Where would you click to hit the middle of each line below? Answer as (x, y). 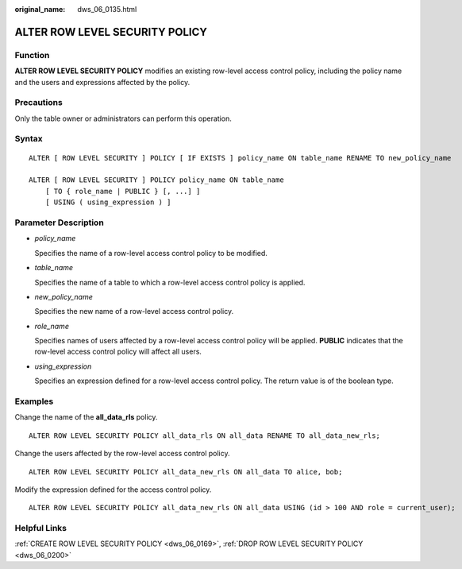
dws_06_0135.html (107, 9)
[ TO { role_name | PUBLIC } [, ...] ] (123, 191)
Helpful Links (41, 528)
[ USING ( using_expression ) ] (108, 202)
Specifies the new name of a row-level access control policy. (134, 312)
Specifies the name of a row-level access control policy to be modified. (151, 253)
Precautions (38, 103)
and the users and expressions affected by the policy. (102, 82)
